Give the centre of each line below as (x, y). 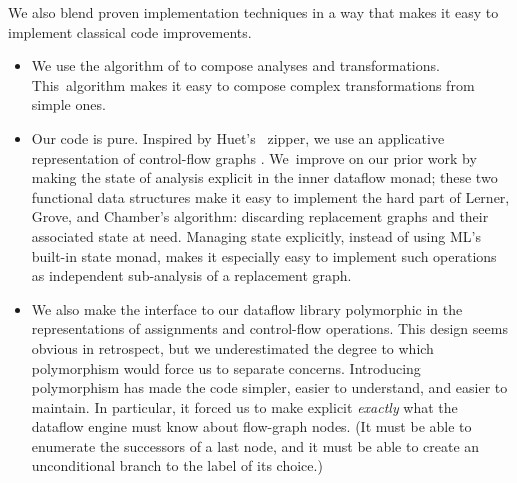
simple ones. (68, 104)
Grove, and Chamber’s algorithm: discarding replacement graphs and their (260, 216)
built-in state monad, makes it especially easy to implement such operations (264, 255)
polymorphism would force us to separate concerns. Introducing (226, 367)
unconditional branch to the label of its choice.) (177, 465)
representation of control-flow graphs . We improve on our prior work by (254, 157)
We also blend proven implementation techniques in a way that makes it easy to (253, 12)
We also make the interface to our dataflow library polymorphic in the (247, 308)
